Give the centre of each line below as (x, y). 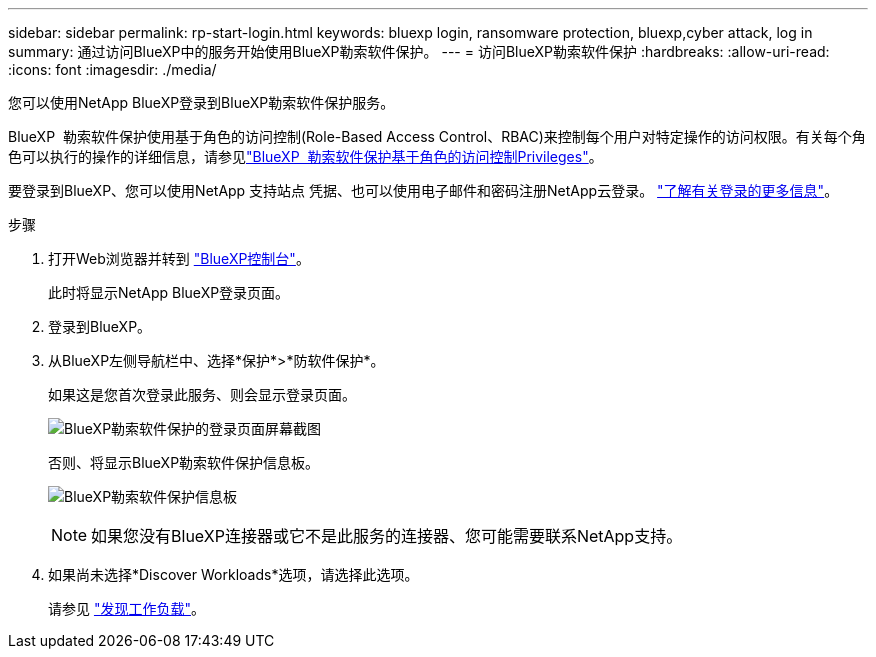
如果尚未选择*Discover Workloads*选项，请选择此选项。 (233, 574)
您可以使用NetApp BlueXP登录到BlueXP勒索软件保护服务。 (201, 102)
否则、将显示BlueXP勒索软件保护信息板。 (184, 462)
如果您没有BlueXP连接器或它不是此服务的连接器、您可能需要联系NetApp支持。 (387, 536)
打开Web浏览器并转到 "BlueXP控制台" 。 (179, 258)
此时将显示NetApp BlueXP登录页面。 (169, 292)
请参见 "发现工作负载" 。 (126, 608)
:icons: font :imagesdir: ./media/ (112, 69)
